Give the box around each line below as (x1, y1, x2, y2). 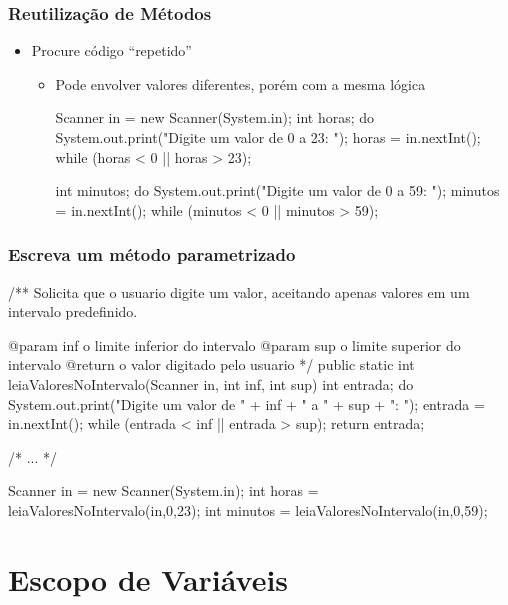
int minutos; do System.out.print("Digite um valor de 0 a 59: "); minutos (55, 180, 500, 201)
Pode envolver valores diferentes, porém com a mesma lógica (55, 73, 426, 94)
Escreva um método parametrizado (8, 242, 296, 267)
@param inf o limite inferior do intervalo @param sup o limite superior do (8, 334, 461, 355)
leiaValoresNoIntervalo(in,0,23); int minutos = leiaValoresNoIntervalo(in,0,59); (8, 499, 488, 520)
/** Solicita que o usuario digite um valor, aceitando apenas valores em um (8, 281, 470, 302)
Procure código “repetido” (31, 40, 192, 61)
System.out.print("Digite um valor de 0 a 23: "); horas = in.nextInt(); (55, 127, 481, 147)
